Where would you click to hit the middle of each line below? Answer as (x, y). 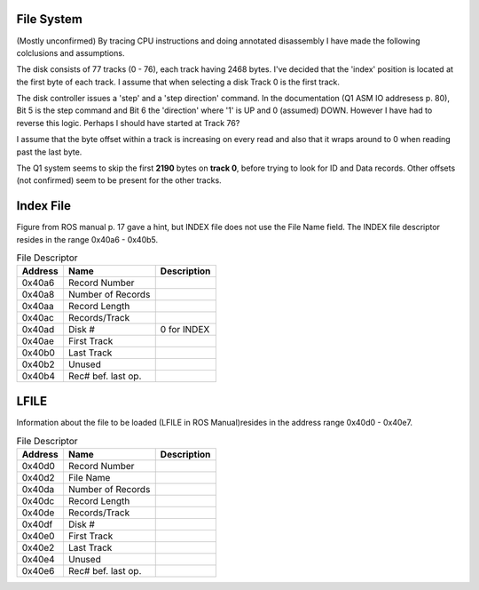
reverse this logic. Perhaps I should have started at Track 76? (128, 123)
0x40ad (38, 330)
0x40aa (38, 307)
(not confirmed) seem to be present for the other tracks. (119, 180)
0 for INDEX (185, 330)
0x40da (38, 489)
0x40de (38, 513)
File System (50, 19)
